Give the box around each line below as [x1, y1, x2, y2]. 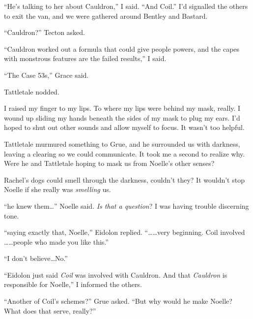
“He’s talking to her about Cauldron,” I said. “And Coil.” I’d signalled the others [4, 1, 248, 11]
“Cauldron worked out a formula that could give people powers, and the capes [4, 43, 240, 54]
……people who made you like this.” [4, 236, 109, 247]
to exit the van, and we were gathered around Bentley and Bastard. [4, 10, 208, 21]
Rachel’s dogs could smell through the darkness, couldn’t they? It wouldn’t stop [4, 174, 245, 185]
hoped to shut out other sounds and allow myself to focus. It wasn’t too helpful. [4, 122, 245, 132]
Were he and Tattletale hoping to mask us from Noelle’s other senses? [4, 158, 215, 168]
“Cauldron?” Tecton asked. [4, 27, 85, 37]
